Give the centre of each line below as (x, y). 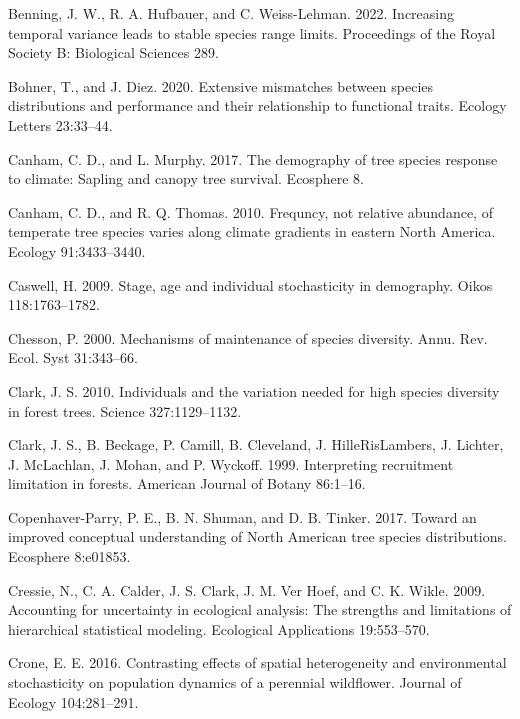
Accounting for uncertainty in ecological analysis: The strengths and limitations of (260, 609)
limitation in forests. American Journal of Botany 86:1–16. (187, 483)
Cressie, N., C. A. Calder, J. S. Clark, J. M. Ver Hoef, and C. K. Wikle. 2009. (247, 589)
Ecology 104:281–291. (73, 701)
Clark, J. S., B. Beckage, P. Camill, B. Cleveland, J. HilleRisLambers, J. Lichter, (256, 444)
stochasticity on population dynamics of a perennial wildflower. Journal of (235, 682)
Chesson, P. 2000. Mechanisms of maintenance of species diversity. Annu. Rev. (248, 337)
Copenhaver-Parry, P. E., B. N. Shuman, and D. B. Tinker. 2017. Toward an (242, 516)
